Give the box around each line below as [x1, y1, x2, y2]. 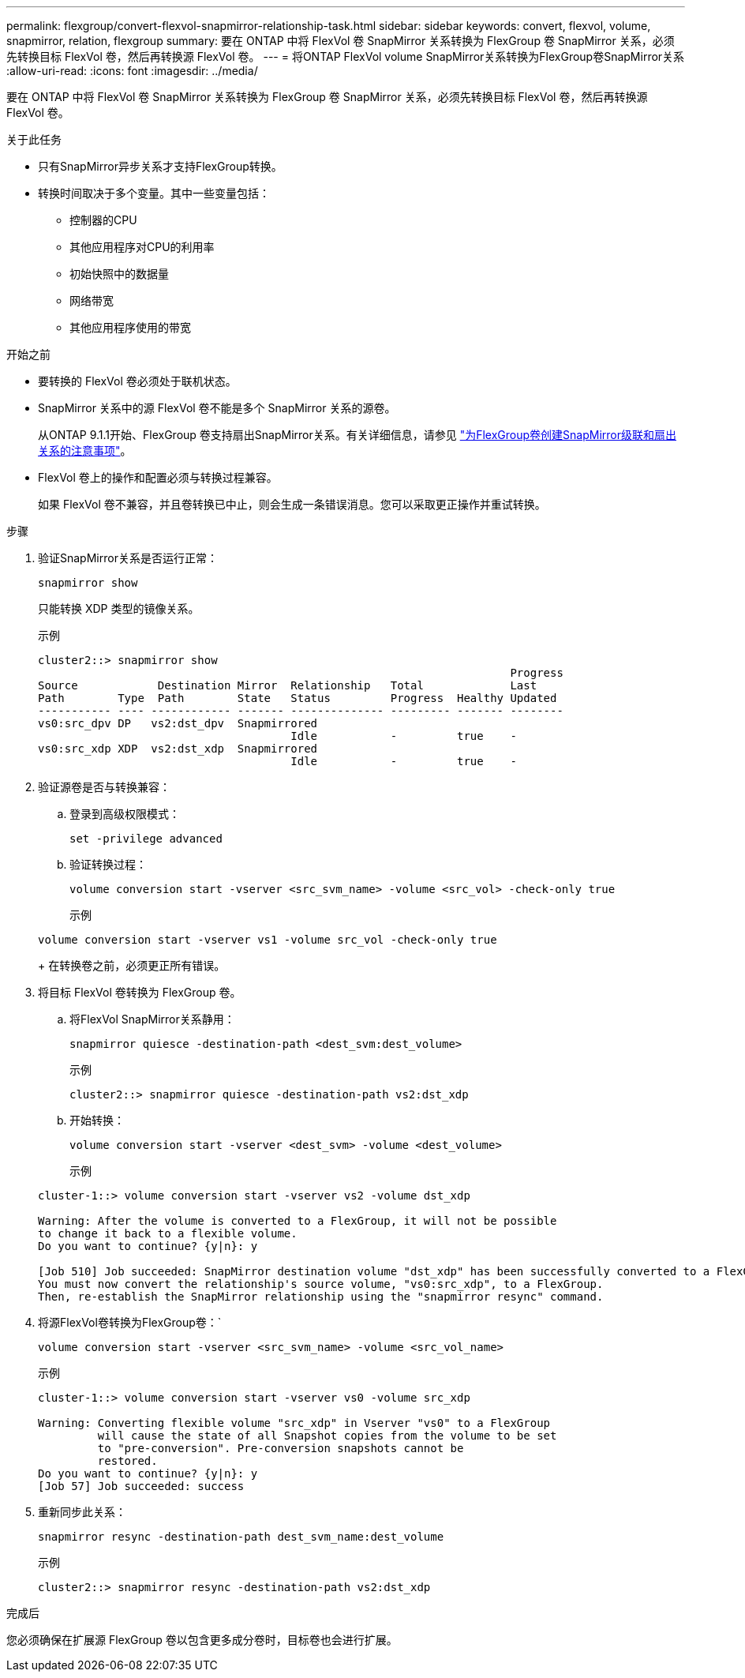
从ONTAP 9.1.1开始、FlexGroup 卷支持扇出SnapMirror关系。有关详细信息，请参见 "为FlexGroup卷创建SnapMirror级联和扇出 [38, 428, 676, 441]
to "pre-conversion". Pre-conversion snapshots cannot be [97, 1442, 464, 1455]
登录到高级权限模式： [69, 807, 180, 820]
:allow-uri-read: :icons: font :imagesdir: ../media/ [6, 64, 258, 77]
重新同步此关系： [38, 1505, 126, 1518]
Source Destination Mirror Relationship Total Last [38, 679, 537, 692]
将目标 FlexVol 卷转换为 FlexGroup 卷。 [38, 985, 241, 999]
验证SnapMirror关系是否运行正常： [38, 551, 218, 565]
